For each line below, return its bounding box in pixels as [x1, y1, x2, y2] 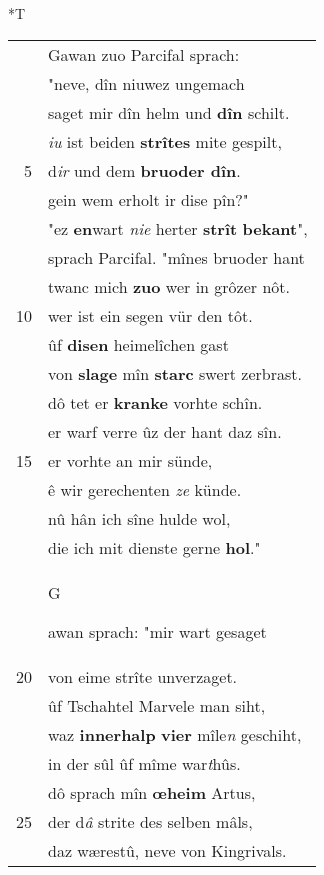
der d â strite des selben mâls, [48, 809, 253, 833]
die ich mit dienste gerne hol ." [48, 535, 261, 559]
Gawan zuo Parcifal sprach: [48, 42, 240, 66]
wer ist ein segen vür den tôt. [48, 303, 253, 327]
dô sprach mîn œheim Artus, [48, 780, 256, 804]
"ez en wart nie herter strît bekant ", [48, 216, 308, 240]
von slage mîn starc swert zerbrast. [48, 361, 302, 385]
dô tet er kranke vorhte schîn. [48, 390, 263, 414]
